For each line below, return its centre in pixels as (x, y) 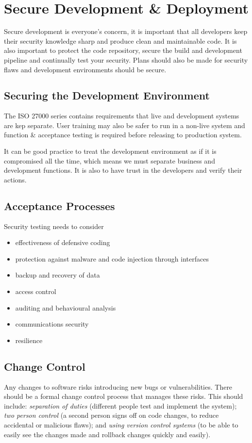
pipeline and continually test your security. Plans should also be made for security (126, 59)
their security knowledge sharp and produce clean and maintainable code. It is (120, 41)
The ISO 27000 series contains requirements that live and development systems (122, 116)
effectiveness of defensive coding (63, 242)
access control (36, 291)
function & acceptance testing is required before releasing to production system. (123, 135)
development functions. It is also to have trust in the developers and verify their (123, 170)
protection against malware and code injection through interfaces (112, 258)
